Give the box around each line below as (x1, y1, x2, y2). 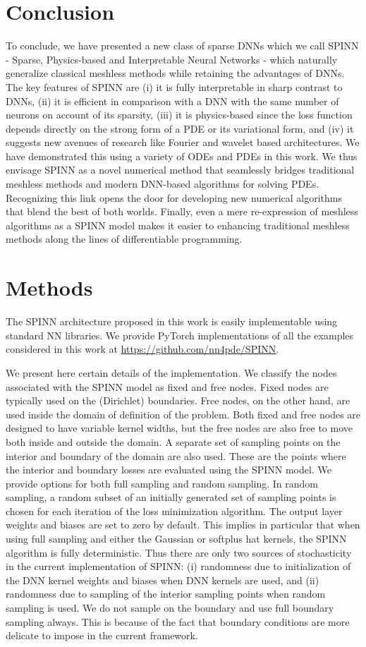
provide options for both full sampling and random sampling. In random (6, 476, 319, 490)
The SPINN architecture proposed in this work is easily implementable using (6, 314, 338, 329)
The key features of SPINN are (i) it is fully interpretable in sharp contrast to (6, 79, 343, 94)
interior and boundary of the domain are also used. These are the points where (6, 448, 346, 463)
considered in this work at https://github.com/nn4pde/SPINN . (6, 341, 279, 356)
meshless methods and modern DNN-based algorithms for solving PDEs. (6, 176, 319, 191)
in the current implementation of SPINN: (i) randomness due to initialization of (6, 559, 351, 574)
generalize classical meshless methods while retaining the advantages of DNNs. (6, 66, 345, 80)
